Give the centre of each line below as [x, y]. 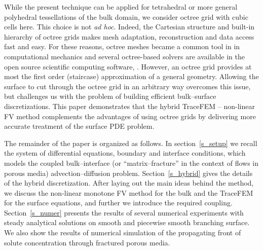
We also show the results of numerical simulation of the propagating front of [123, 232]
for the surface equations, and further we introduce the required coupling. [118, 203]
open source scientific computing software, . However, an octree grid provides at [128, 66]
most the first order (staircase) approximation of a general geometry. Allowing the [131, 76]
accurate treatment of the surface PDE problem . [79, 126]
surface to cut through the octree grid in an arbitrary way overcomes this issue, [127, 86]
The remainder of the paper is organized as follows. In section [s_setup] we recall [131, 143]
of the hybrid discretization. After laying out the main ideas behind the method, [129, 183]
